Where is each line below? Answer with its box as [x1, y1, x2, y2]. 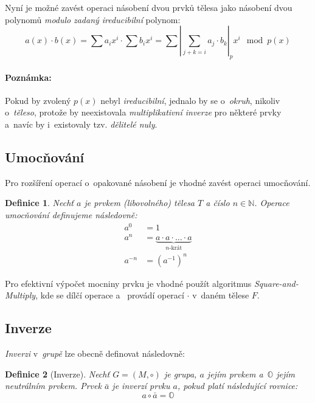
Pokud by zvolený [5, 94, 71, 106]
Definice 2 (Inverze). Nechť [5, 367, 110, 380]
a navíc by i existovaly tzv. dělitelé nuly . [5, 117, 157, 130]
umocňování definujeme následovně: [5, 208, 137, 221]
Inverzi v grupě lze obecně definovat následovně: [5, 347, 185, 360]
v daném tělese [192, 289, 249, 301]
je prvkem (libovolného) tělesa [84, 196, 195, 209]
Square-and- [254, 277, 299, 289]
